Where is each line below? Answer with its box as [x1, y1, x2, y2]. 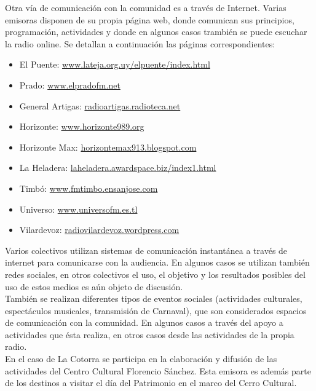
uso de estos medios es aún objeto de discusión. [5, 280, 183, 293]
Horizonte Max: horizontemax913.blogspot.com [19, 140, 197, 153]
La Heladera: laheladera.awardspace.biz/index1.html [19, 161, 216, 174]
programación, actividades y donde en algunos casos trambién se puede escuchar [5, 25, 307, 38]
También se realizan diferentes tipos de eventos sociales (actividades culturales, [5, 292, 302, 305]
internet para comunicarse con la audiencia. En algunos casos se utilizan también [5, 256, 310, 269]
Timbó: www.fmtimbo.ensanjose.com [19, 181, 158, 194]
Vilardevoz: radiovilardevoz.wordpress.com [19, 223, 180, 236]
